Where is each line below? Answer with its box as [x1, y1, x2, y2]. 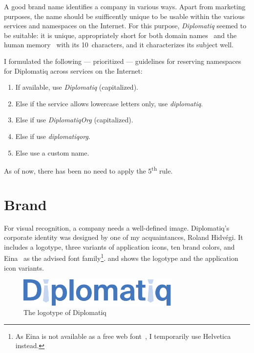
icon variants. [4, 262, 44, 273]
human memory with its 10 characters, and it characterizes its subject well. [4, 39, 233, 50]
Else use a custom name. [15, 147, 89, 157]
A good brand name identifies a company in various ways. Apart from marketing [4, 1, 246, 11]
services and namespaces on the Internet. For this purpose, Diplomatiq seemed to [4, 20, 247, 31]
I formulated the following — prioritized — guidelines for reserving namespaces [4, 56, 241, 66]
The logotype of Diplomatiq [23, 307, 106, 317]
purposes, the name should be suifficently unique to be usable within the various [4, 11, 245, 21]
